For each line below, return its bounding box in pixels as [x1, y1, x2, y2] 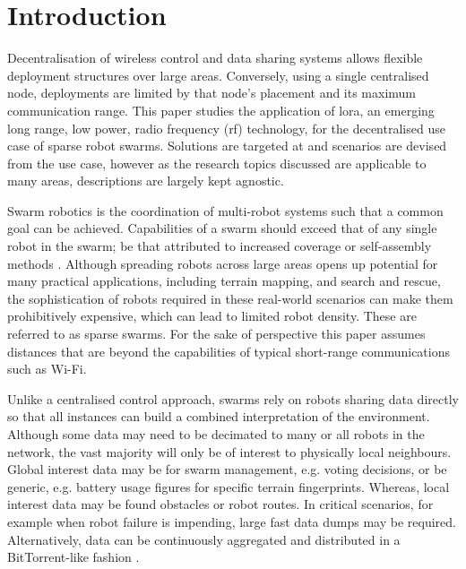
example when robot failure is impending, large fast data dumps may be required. [7, 512, 456, 530]
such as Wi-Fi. [7, 359, 87, 378]
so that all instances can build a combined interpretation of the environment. [7, 407, 430, 426]
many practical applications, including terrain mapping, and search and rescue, [7, 272, 441, 290]
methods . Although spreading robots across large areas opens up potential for [7, 254, 438, 272]
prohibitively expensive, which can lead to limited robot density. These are [7, 306, 417, 325]
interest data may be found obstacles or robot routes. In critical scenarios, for [7, 495, 434, 513]
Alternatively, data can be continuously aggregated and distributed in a [7, 530, 401, 548]
